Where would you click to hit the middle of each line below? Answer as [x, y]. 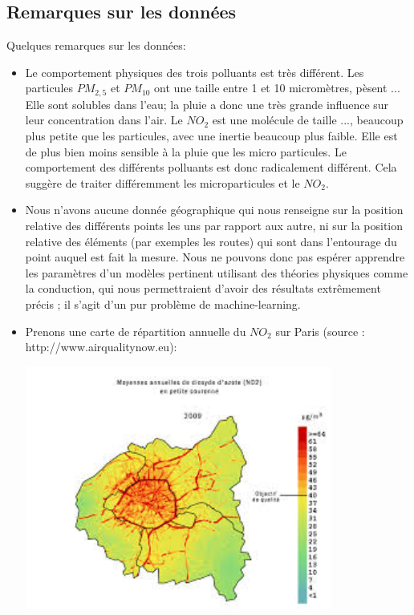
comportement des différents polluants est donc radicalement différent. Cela [211, 167]
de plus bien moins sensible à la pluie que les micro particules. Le [186, 151]
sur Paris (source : [320, 331]
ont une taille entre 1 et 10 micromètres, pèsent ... [277, 88]
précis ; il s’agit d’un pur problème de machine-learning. [163, 303]
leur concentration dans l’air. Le [104, 120]
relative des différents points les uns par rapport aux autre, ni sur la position [214, 225]
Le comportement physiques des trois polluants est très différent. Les [195, 72]
